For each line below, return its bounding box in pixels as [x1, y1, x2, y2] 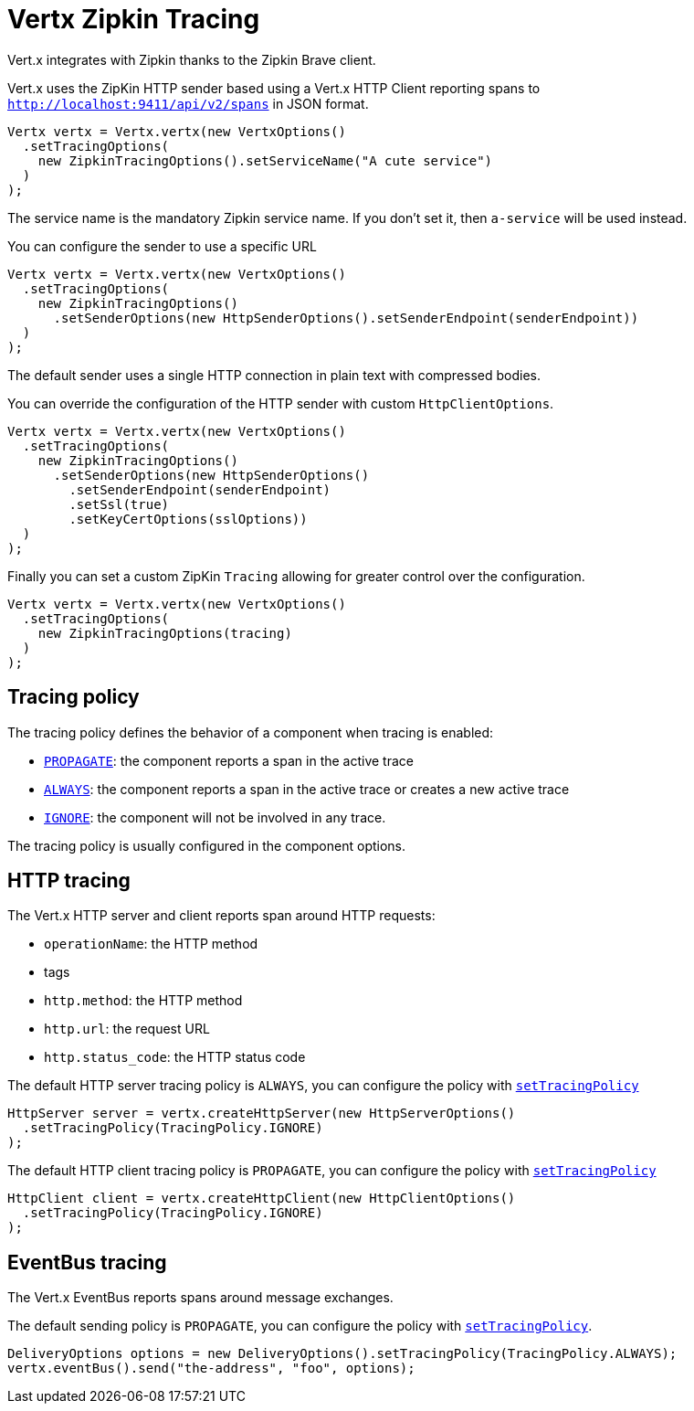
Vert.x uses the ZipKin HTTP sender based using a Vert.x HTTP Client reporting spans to [7, 80, 541, 96]
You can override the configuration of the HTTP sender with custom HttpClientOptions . [7, 395, 554, 411]
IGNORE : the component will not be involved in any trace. [44, 809, 386, 825]
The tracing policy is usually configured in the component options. [7, 837, 406, 854]
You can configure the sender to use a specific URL [7, 238, 317, 254]
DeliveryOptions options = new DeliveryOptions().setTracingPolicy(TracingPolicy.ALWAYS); [7, 1346, 678, 1362]
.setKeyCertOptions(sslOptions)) [68, 511, 308, 526]
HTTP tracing [7, 869, 131, 893]
